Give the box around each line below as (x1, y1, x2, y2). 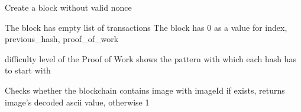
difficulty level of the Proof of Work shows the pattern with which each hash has (5, 52, 296, 65)
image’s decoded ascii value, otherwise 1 (5, 95, 150, 108)
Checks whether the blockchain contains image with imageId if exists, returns (5, 84, 285, 96)
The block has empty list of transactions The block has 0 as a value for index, (5, 21, 287, 33)
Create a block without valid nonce (5, 1, 132, 13)
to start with (5, 64, 51, 76)
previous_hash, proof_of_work (5, 33, 119, 45)
